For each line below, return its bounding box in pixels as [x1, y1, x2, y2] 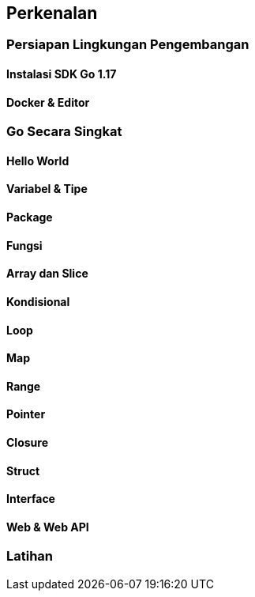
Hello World [6, 153, 69, 168]
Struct [6, 463, 40, 478]
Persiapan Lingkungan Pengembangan [6, 36, 249, 53]
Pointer [6, 407, 46, 421]
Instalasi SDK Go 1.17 [6, 67, 117, 81]
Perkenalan [6, 3, 98, 23]
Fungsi [6, 238, 43, 252]
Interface [6, 492, 55, 506]
